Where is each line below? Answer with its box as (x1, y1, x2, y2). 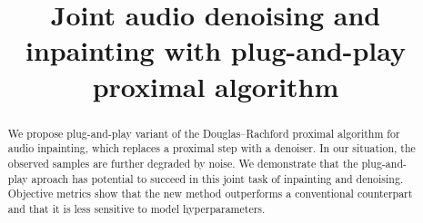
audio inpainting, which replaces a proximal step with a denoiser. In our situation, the (7, 141, 416, 156)
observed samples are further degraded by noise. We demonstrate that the (7, 155, 358, 170)
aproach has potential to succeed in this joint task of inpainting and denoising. (31, 170, 404, 186)
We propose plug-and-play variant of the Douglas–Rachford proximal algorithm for (7, 125, 400, 141)
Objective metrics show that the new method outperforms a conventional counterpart (7, 186, 413, 201)
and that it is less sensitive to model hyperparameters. (7, 200, 266, 216)
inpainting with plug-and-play (25, 32, 407, 69)
